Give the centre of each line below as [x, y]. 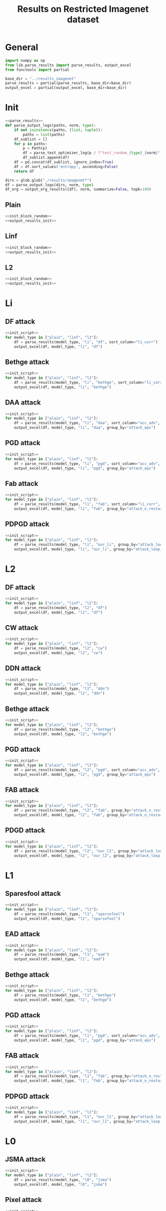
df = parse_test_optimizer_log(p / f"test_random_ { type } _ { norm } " [92, 153]
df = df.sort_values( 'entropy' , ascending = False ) [66, 166]
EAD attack [23, 934]
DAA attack [23, 403]
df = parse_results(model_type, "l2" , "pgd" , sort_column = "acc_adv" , [87, 770]
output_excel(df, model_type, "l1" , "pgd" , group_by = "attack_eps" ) [85, 1040]
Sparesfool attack [33, 893]
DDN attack [23, 668]
